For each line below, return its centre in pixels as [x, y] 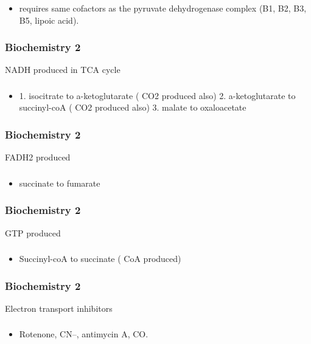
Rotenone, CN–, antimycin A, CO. [84, 334]
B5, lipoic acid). [49, 20]
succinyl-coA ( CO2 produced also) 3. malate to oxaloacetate [133, 107]
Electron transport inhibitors [59, 308]
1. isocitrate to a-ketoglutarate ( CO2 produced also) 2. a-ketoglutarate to [157, 95]
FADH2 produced [38, 157]
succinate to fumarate [60, 183]
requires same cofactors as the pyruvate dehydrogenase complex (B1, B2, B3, [163, 8]
